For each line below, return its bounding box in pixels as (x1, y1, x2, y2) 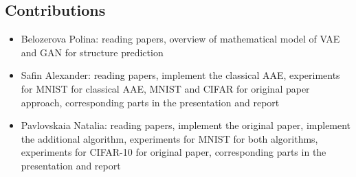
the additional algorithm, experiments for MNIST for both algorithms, (21, 131, 318, 145)
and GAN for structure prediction (21, 45, 164, 59)
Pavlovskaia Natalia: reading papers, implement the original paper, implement (21, 118, 351, 132)
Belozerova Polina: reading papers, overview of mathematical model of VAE (21, 32, 340, 46)
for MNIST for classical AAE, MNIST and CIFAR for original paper (21, 81, 310, 95)
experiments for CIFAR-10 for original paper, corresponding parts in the (21, 145, 326, 159)
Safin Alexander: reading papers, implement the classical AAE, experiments (21, 68, 340, 82)
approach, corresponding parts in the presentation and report (21, 95, 280, 109)
